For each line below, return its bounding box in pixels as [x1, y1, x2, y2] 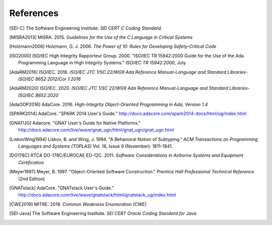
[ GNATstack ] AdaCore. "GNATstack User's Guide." [9, 185, 114, 191]
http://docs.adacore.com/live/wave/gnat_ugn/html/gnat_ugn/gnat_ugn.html [18, 127, 174, 133]
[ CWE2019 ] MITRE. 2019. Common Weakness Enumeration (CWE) [9, 201, 147, 207]
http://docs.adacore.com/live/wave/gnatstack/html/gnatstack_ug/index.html [18, 192, 176, 198]
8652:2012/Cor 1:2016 [35, 76, 81, 82]
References [9, 8, 59, 19]
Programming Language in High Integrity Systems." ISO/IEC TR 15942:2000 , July [18, 60, 186, 66]
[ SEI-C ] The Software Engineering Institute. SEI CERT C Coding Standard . [9, 25, 162, 31]
